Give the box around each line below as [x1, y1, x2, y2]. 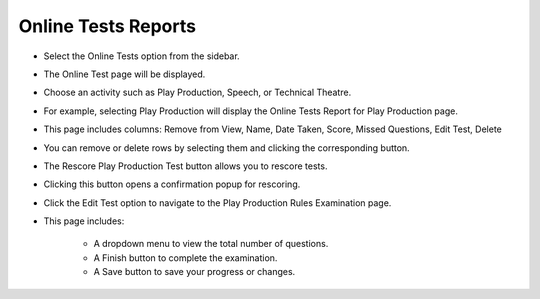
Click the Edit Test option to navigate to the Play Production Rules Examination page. [43, 196, 392, 209]
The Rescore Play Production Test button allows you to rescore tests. [43, 160, 328, 172]
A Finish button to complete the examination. [93, 251, 278, 264]
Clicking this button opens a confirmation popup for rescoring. [43, 178, 301, 190]
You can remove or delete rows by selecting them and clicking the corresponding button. [43, 141, 410, 154]
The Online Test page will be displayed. [43, 68, 206, 80]
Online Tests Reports [18, 15, 197, 37]
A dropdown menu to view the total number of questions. [93, 238, 329, 250]
